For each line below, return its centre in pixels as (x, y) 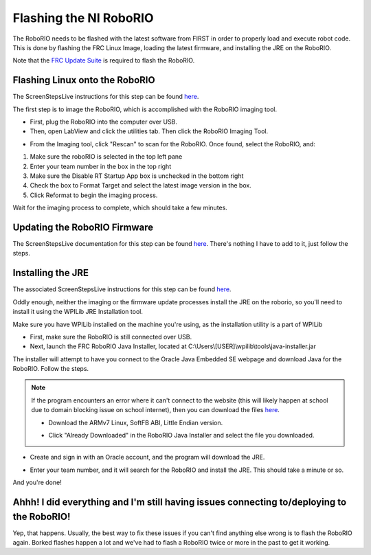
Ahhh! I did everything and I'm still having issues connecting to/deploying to (180, 502)
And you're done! (37, 483)
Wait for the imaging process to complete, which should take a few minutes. (120, 208)
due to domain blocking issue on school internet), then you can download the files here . (155, 410)
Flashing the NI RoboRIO (83, 18)
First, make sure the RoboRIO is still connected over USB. (111, 337)
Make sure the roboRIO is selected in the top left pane (106, 157)
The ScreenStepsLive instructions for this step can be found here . (106, 97)
